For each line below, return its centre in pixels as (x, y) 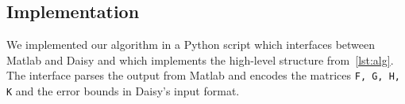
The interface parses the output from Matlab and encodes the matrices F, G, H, (203, 75)
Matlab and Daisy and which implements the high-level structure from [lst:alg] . (200, 59)
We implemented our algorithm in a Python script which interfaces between (191, 45)
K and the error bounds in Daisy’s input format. (123, 91)
